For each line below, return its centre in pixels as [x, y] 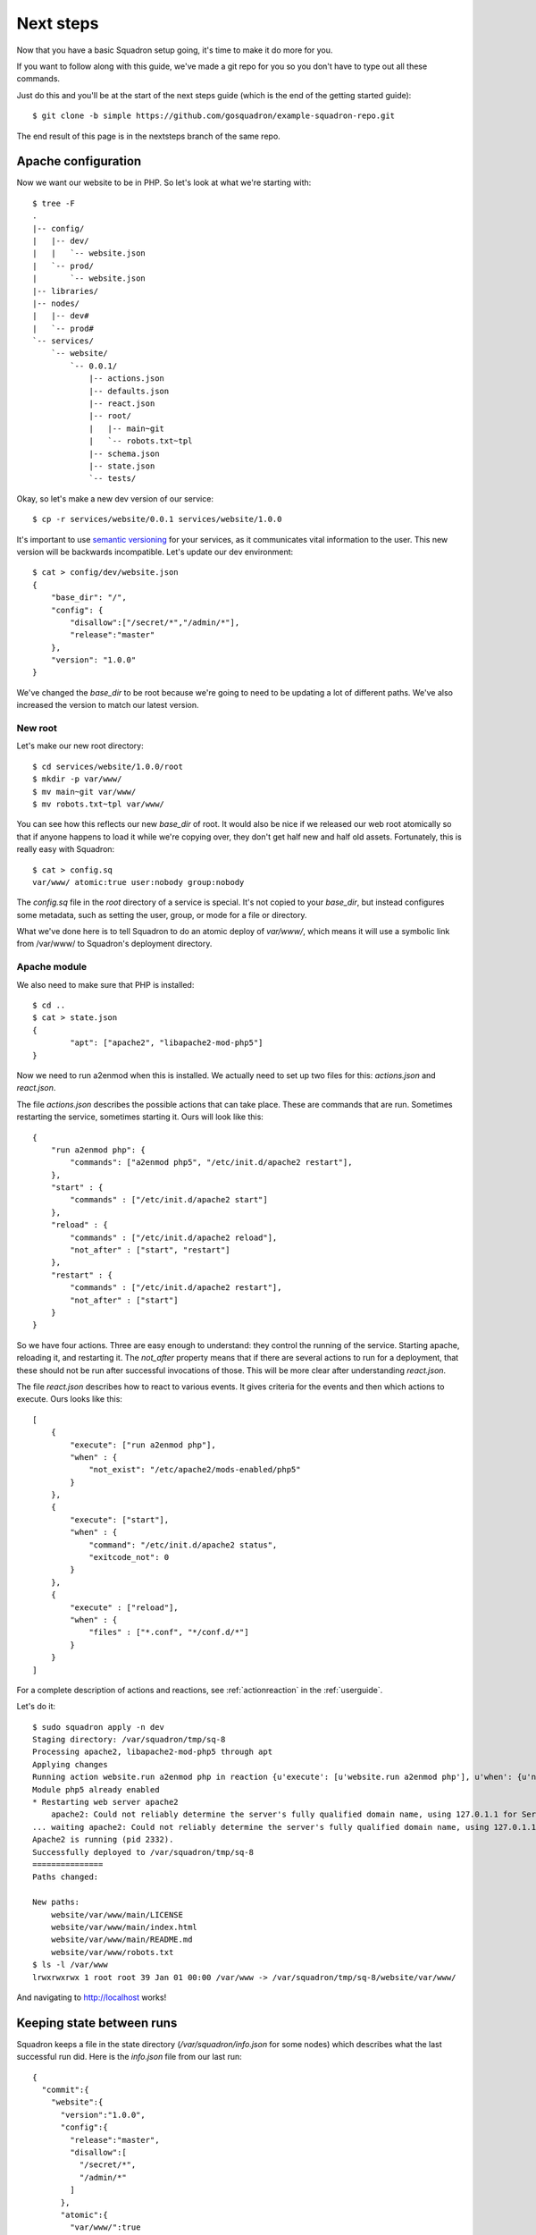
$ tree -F [54, 203]
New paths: [56, 1902]
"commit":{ [65, 2089]
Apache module [52, 967]
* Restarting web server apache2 [105, 1802]
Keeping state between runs [97, 2023]
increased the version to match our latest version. [108, 705]
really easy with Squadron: [66, 849]
